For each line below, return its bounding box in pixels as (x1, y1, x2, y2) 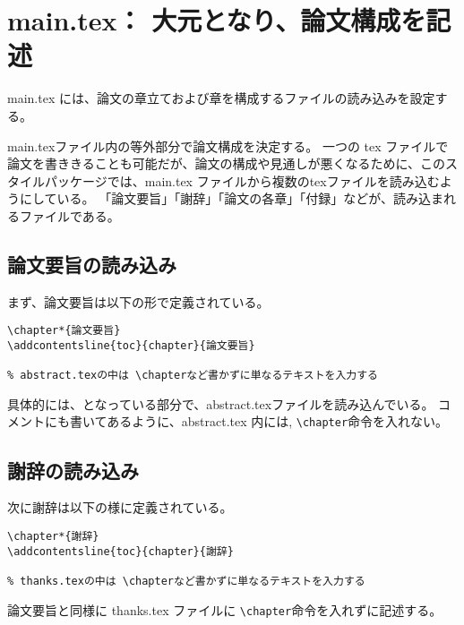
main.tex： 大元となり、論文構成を (7, 2, 426, 39)
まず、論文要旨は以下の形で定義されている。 (7, 292, 270, 311)
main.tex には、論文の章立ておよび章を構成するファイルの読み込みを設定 (7, 89, 435, 107)
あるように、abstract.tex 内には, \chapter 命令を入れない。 (107, 412, 449, 431)
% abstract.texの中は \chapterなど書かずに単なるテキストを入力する (7, 369, 378, 382)
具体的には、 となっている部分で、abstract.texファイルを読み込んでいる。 (7, 394, 434, 413)
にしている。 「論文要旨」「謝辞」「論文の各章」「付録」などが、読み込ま (19, 189, 443, 208)
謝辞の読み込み (7, 456, 139, 484)
